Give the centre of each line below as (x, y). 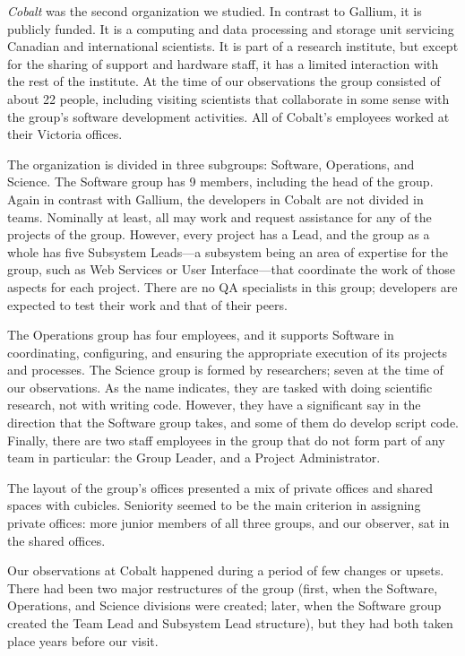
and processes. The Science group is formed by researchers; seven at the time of (225, 370)
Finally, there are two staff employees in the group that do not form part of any (226, 440)
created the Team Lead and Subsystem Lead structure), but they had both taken (230, 623)
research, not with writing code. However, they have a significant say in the (214, 405)
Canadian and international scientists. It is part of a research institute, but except (233, 46)
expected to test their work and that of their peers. (147, 304)
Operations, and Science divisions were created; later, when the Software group (224, 605)
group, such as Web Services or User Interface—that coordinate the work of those (231, 269)
